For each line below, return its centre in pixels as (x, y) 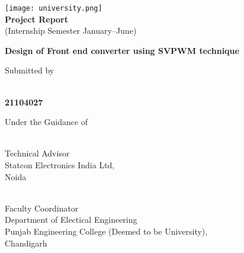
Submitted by (30, 70)
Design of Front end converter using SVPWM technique (122, 50)
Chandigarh (26, 243)
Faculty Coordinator (42, 208)
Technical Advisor (37, 153)
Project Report (37, 19)
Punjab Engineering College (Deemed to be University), (106, 231)
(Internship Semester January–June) (71, 31)
